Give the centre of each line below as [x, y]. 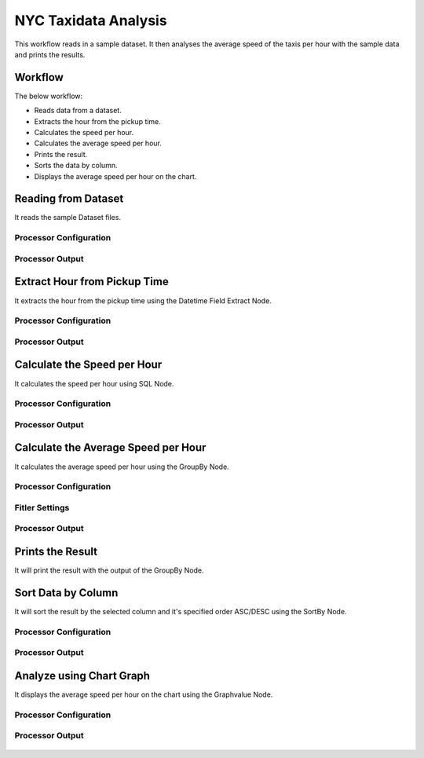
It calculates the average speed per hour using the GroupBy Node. [122, 467]
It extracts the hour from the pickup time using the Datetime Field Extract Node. [143, 300]
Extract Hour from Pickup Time [91, 282]
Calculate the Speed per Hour [88, 365]
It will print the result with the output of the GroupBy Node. [109, 570]
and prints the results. [50, 54]
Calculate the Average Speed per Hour [110, 448]
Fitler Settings [42, 507]
